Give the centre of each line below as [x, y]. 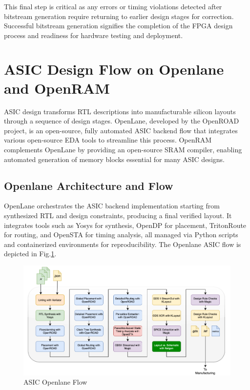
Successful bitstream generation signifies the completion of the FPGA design [118, 26]
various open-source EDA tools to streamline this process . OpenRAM [108, 140]
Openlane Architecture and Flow [89, 185]
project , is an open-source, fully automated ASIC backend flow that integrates [121, 130]
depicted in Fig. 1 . [30, 254]
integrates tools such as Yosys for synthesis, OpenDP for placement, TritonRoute [125, 225]
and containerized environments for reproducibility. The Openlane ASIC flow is [123, 244]
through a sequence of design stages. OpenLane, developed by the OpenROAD [122, 121]
